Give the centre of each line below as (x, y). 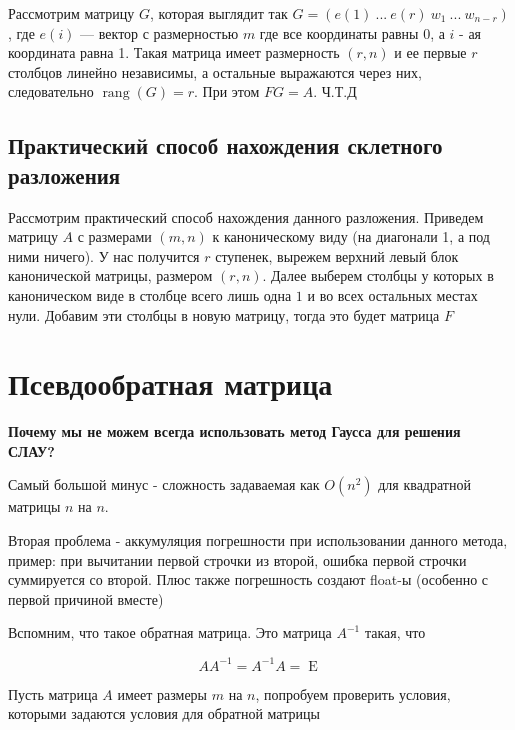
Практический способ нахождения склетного (225, 145)
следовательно (51, 91)
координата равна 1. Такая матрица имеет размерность (174, 52)
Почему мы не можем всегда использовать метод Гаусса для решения (234, 431)
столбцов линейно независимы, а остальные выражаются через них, (215, 71)
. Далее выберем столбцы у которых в (378, 275)
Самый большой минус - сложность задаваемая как (164, 484)
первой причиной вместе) (86, 598)
